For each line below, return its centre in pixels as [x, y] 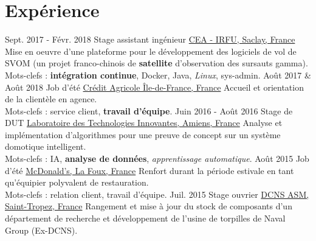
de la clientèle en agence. [51, 99]
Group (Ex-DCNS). [41, 230]
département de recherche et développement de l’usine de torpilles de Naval [145, 218]
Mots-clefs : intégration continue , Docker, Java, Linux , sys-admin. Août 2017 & [158, 75]
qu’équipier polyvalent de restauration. [77, 182]
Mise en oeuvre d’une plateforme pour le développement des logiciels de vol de [151, 51]
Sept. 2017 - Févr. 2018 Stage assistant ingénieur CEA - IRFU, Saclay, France [150, 39]
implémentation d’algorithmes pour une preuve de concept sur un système [143, 134]
